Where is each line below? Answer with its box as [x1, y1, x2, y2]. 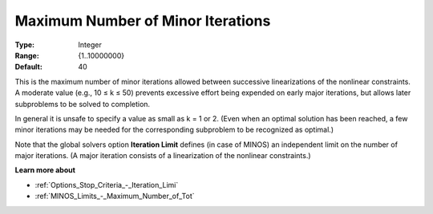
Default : [14, 62, 43, 72]
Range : [14, 50, 39, 60]
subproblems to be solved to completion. [14, 99, 151, 109]
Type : [14, 40, 35, 50]
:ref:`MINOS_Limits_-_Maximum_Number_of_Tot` [34, 192, 196, 201]
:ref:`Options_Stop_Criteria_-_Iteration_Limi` [34, 180, 179, 189]
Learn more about [14, 165, 76, 175]
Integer [78, 40, 102, 50]
